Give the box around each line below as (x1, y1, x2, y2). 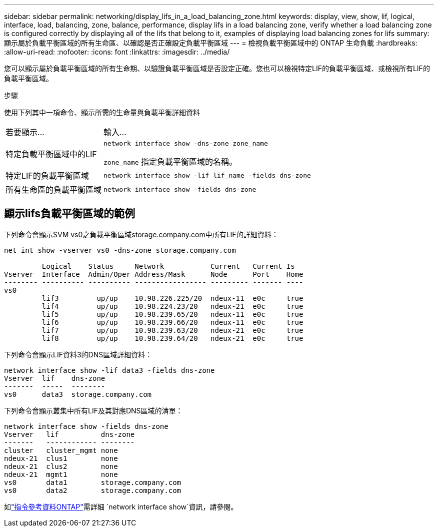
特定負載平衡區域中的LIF (5, 149, 97, 159)
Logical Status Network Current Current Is (41, 262, 295, 270)
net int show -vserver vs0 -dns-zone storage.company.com (4, 246, 236, 254)
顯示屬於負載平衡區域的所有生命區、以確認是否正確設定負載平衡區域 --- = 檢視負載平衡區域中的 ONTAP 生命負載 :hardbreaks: (4, 39, 417, 47)
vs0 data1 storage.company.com (4, 478, 181, 486)
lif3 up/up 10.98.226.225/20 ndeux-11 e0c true (41, 294, 303, 302)
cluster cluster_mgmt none (4, 446, 118, 454)
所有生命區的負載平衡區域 (5, 185, 102, 195)
